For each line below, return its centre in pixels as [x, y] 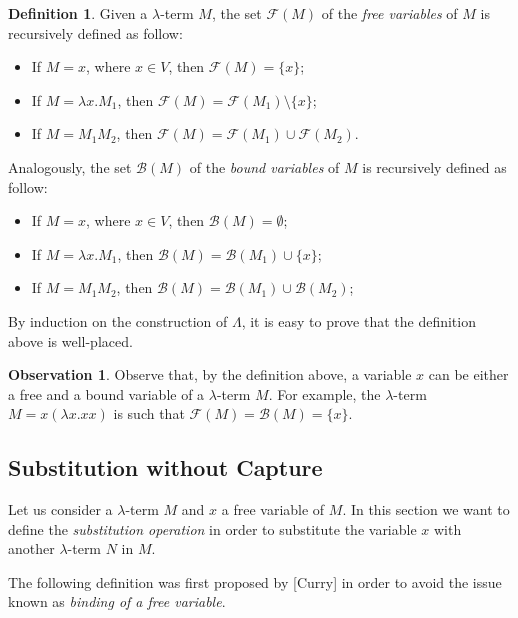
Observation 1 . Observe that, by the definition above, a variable [210, 374]
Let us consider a [60, 509]
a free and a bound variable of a [106, 393]
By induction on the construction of [118, 320]
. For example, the [324, 393]
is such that [149, 413]
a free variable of [273, 509]
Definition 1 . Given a [78, 13]
